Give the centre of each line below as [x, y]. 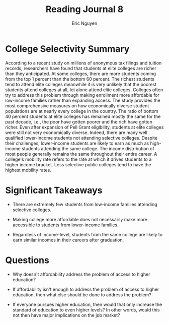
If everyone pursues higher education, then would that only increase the [87, 304]
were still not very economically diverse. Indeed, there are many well [76, 133]
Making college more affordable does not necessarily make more [80, 219]
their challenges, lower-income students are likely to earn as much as [77, 143]
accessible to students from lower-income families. [65, 225]
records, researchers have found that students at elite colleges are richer [81, 68]
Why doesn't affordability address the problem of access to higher [81, 274]
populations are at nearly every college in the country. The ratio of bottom [82, 111]
